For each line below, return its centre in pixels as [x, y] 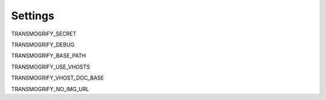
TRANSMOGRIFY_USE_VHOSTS [51, 67]
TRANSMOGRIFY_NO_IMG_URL [50, 89]
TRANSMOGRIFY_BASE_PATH [49, 56]
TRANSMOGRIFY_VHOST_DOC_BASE [58, 78]
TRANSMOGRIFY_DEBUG [43, 45]
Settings [33, 16]
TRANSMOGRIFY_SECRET [44, 34]
